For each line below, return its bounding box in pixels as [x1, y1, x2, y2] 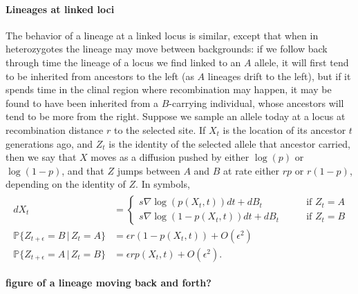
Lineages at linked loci [6, 1, 115, 16]
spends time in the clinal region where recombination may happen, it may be [6, 82, 332, 97]
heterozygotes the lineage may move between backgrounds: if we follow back [6, 41, 328, 56]
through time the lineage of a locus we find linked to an [6, 55, 241, 69]
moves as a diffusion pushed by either [91, 150, 249, 164]
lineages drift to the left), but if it [207, 68, 351, 83]
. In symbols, [135, 177, 190, 191]
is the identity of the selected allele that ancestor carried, [109, 136, 350, 150]
